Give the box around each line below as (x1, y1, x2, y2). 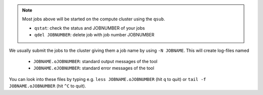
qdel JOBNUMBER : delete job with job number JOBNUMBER (34, 32, 154, 38)
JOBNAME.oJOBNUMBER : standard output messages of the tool (33, 58, 158, 64)
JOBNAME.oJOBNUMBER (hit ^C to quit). (9, 83, 86, 89)
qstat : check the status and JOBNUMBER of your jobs (34, 25, 145, 31)
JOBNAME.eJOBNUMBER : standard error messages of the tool (33, 65, 154, 71)
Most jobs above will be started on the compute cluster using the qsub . (22, 16, 165, 22)
